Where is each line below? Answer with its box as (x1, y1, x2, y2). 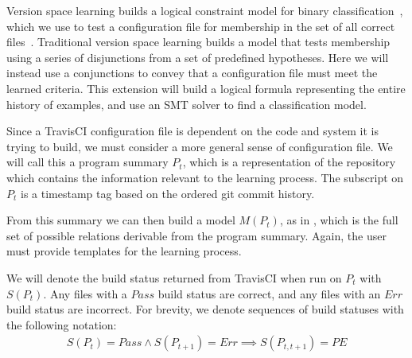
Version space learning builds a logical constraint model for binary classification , (6, 2, 403, 18)
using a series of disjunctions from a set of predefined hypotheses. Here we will (6, 49, 389, 65)
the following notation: (6, 316, 117, 333)
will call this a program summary (6, 154, 169, 170)
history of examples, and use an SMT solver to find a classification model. (6, 95, 367, 112)
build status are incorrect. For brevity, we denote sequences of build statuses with (6, 301, 404, 317)
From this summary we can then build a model (6, 212, 235, 228)
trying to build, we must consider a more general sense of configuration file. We (6, 138, 393, 154)
